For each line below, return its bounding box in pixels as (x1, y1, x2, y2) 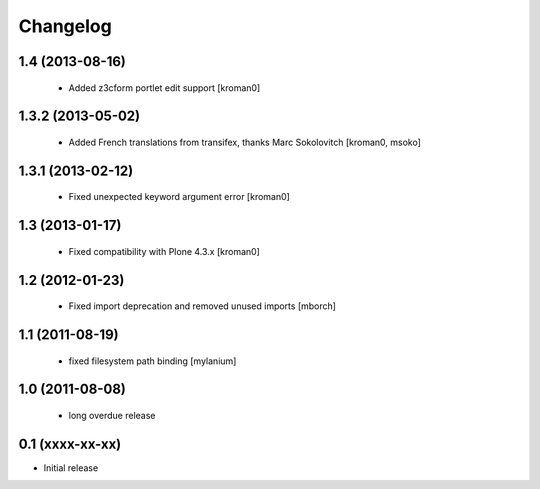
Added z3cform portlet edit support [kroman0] (68, 81, 261, 94)
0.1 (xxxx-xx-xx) (18, 435, 122, 452)
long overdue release (68, 410, 156, 421)
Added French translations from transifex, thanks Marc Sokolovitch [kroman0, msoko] (68, 136, 422, 148)
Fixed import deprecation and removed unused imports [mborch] (68, 300, 337, 312)
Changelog (18, 15, 112, 37)
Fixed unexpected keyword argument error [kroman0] (68, 191, 290, 203)
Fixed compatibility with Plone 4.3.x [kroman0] (68, 245, 260, 257)
